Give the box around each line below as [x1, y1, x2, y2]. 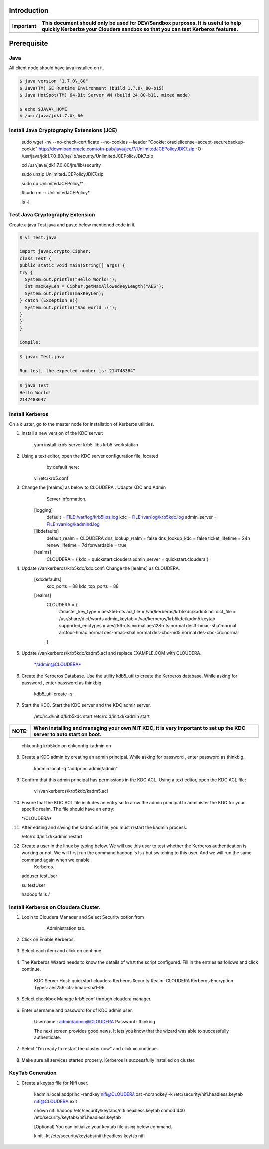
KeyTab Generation [9, 1069, 57, 1076]
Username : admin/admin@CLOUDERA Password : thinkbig [34, 1019, 155, 1025]
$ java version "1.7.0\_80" [19, 78, 88, 84]
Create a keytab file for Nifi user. [21, 1080, 89, 1086]
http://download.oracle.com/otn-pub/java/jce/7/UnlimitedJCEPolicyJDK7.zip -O [38, 146, 201, 152]
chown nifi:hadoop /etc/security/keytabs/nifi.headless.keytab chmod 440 [34, 1108, 185, 1113]
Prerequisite [9, 39, 48, 47]
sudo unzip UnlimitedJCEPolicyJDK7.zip [21, 171, 104, 177]
